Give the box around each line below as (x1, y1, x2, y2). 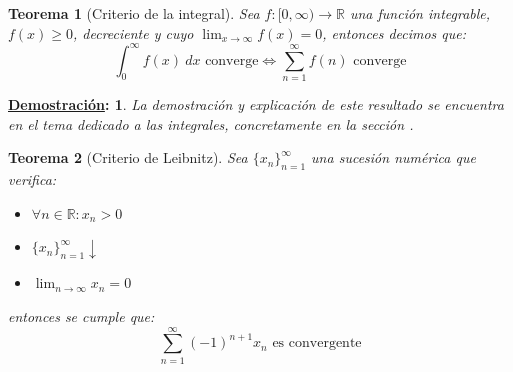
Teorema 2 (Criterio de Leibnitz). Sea (8, 147, 248, 168)
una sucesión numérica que (311, 147, 476, 168)
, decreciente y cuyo (73, 22, 194, 43)
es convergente (272, 336, 362, 351)
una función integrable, (349, 3, 491, 23)
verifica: (8, 169, 57, 189)
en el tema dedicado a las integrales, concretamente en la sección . (8, 113, 414, 134)
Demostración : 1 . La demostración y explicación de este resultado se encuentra (8, 94, 504, 115)
